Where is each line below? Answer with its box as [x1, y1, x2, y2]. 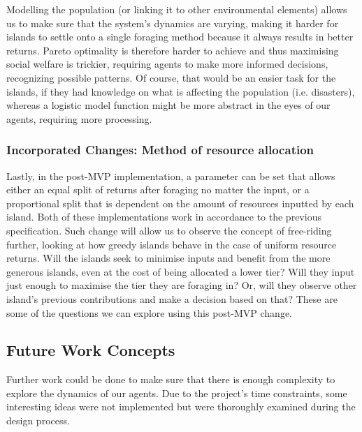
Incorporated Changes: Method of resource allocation [6, 141, 314, 158]
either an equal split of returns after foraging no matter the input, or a [6, 182, 310, 197]
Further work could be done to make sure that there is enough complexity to [6, 372, 335, 387]
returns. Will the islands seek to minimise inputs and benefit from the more [6, 251, 331, 265]
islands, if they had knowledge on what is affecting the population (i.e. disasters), [6, 84, 355, 98]
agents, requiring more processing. [6, 111, 152, 126]
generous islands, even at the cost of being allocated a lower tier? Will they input [6, 264, 355, 278]
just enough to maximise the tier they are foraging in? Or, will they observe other [6, 278, 357, 292]
